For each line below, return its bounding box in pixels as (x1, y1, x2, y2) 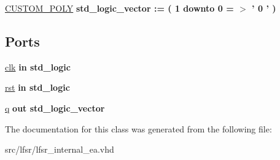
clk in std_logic (5, 60, 71, 73)
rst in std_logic (5, 81, 70, 94)
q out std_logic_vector (5, 101, 105, 114)
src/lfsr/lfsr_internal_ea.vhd (5, 143, 114, 156)
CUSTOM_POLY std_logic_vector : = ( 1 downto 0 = (5, 2, 234, 14)
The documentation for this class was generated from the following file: (5, 122, 272, 135)
